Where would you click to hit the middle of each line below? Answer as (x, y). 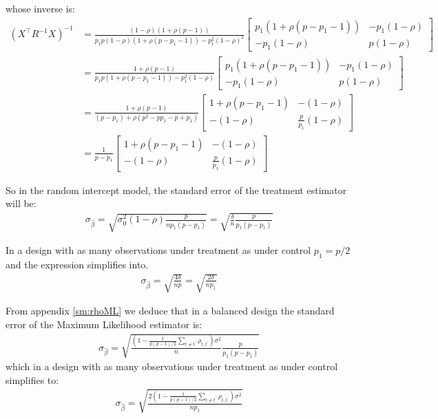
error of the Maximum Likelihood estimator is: (104, 324)
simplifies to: (32, 379)
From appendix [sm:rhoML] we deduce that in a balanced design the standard (170, 311)
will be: (21, 203)
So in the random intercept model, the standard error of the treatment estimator (176, 190)
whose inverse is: (40, 8)
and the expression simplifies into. (77, 265)
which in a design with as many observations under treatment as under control (172, 366)
